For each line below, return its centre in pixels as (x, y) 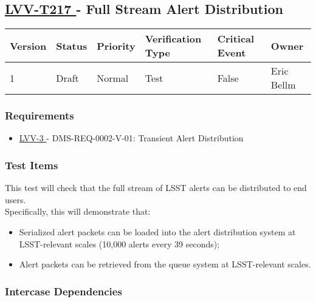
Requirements (39, 116)
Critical (236, 39)
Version (28, 45)
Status (72, 45)
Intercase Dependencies (64, 291)
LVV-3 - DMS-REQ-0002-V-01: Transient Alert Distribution (131, 138)
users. (15, 199)
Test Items (32, 165)
